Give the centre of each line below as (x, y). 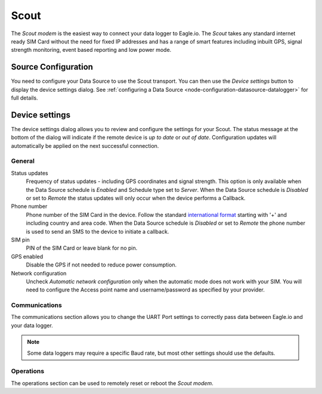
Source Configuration (52, 67)
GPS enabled (27, 256)
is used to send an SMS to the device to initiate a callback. (97, 231)
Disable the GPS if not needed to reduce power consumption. (101, 265)
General (23, 161)
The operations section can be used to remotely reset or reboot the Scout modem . (112, 383)
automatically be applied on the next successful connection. (85, 145)
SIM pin (20, 240)
